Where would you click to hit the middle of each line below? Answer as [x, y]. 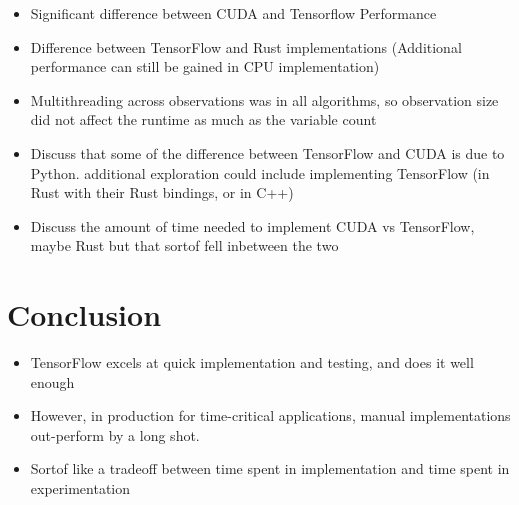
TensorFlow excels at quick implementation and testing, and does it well [252, 362]
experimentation [80, 488]
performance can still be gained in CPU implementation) [205, 66]
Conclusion [84, 314]
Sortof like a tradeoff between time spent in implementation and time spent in [270, 468]
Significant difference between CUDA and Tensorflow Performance [233, 13]
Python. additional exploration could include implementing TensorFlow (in [260, 172]
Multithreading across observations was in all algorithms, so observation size [264, 99]
